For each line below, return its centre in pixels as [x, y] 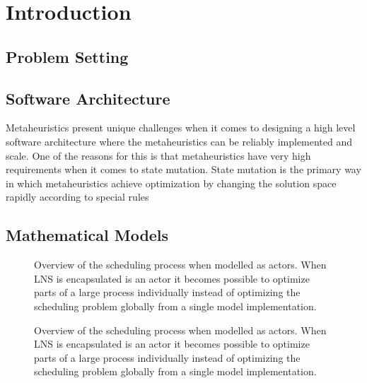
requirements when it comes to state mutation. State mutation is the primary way [183, 169]
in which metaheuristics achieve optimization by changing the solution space [171, 183]
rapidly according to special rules [77, 197]
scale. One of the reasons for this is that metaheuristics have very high [158, 155]
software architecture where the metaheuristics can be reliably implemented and [179, 141]
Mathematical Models [87, 235]
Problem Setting [67, 56]
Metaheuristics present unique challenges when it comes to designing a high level [181, 128]
